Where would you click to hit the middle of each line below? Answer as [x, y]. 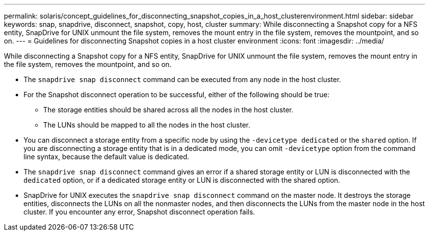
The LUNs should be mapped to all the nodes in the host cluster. [147, 125]
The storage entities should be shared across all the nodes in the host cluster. [168, 110]
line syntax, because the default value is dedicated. [107, 157]
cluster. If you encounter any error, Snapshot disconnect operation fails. [139, 212]
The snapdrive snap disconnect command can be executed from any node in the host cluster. [182, 79]
